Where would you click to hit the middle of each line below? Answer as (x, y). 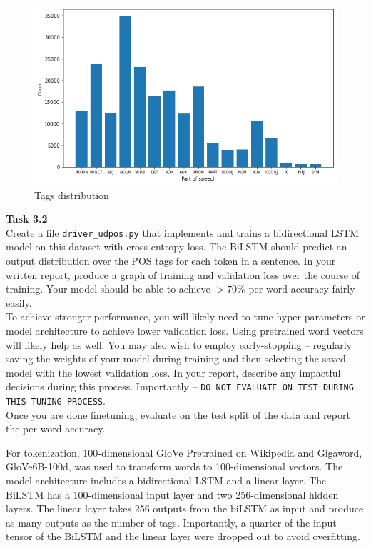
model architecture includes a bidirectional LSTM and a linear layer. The (166, 481)
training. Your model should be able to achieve (108, 289)
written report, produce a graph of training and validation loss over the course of (183, 274)
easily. (19, 302)
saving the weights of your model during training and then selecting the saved (176, 359)
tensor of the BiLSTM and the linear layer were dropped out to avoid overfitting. (183, 536)
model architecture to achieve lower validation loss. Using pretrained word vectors (185, 330)
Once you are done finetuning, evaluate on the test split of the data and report (178, 414)
